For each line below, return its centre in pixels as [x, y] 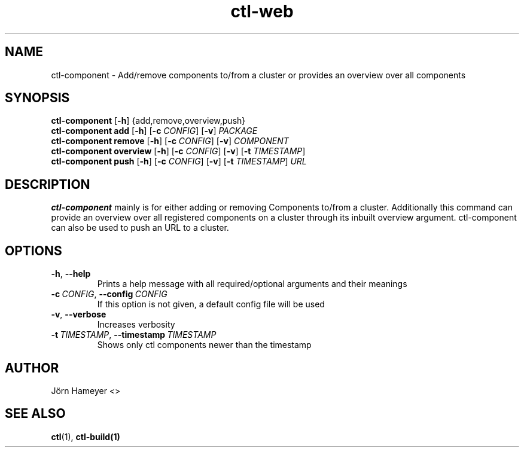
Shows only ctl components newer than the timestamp [204, 345]
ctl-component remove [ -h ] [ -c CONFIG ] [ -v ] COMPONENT [170, 141]
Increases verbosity [136, 325]
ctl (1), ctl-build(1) [86, 436]
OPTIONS [33, 251]
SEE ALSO [35, 414]
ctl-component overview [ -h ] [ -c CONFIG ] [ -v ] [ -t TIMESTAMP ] [178, 151]
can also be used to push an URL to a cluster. [140, 228]
